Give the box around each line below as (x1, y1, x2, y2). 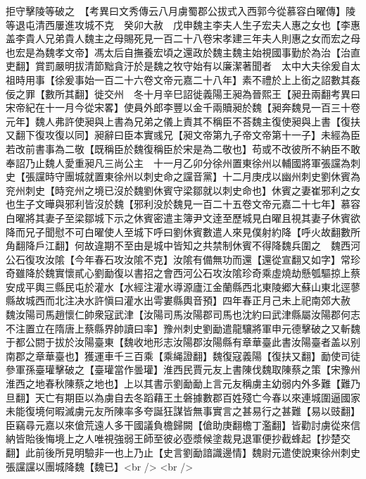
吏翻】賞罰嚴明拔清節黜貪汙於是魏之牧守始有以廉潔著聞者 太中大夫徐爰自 (6, 58, 351, 73)
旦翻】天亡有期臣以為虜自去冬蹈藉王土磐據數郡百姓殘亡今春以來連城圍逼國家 (6, 390, 360, 404)
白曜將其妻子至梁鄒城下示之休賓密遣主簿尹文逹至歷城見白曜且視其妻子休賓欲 (6, 210, 360, 225)
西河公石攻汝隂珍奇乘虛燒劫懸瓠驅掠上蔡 (172, 266, 360, 280)
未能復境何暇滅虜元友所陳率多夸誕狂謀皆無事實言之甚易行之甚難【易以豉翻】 (6, 404, 360, 418)
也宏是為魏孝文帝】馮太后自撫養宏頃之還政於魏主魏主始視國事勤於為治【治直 (6, 44, 360, 59)
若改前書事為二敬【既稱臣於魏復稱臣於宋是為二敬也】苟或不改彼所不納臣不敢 (6, 141, 360, 156)
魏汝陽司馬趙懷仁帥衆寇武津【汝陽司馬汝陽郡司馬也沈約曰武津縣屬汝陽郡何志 (6, 307, 360, 322)
